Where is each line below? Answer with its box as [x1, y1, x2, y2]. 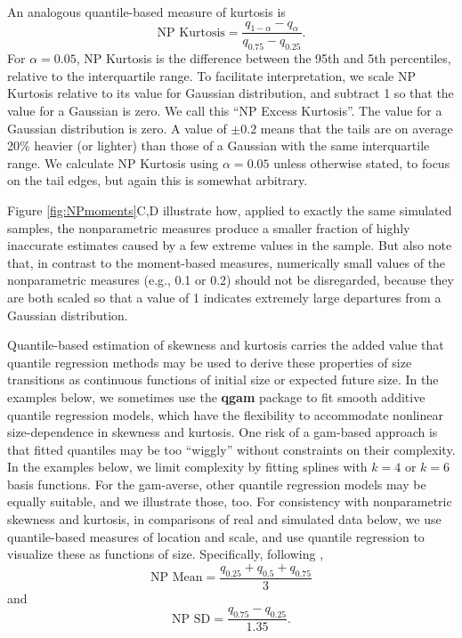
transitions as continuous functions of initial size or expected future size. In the [7, 370, 439, 389]
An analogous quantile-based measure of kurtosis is [7, 3, 286, 20]
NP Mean [150, 571, 203, 585]
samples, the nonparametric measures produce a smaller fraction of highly [7, 218, 410, 237]
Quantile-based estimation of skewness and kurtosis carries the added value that [7, 335, 444, 354]
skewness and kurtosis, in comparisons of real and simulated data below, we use [7, 510, 442, 529]
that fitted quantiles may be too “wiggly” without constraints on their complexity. [7, 440, 456, 458]
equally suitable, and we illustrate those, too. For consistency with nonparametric [7, 492, 452, 511]
